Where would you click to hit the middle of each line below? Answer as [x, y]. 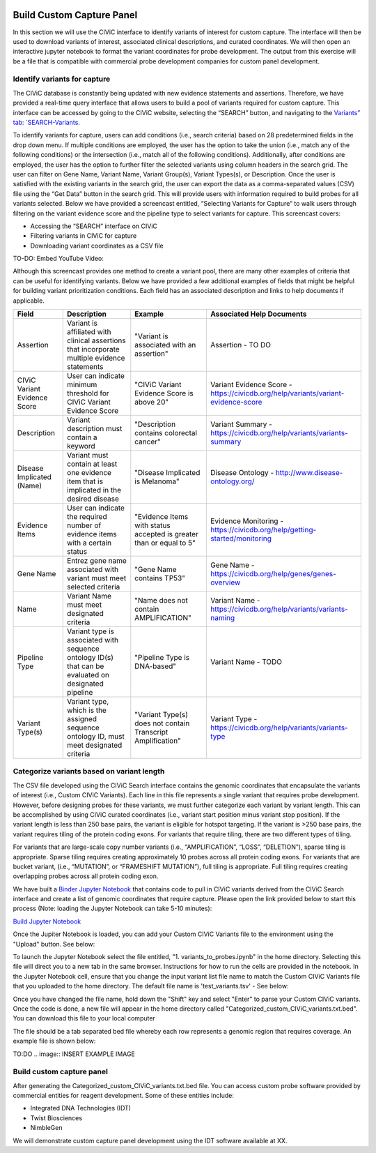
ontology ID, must [96, 737]
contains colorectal [166, 433]
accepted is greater [166, 534]
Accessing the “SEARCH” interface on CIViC [94, 226]
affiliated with [89, 332]
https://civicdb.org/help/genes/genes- [273, 574]
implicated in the [94, 490]
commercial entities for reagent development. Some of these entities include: [124, 1096]
